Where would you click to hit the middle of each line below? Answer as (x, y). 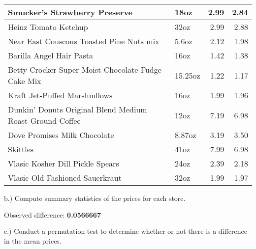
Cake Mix (25, 81)
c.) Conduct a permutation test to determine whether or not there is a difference (126, 231)
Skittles (21, 149)
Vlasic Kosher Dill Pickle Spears (64, 163)
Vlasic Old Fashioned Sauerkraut (65, 178)
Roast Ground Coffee (44, 121)
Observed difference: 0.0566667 (52, 214)
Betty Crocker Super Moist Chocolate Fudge (85, 69)
